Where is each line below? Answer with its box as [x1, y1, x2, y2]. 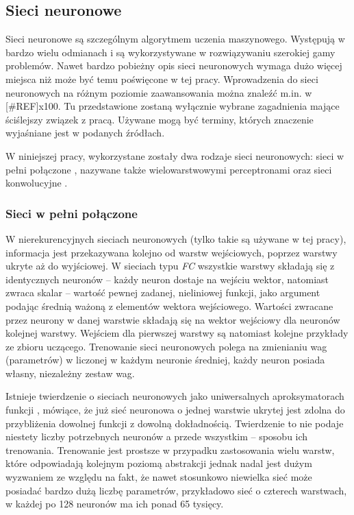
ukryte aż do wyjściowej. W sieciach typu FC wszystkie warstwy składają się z [5, 259, 335, 273]
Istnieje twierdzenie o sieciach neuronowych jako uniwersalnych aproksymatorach [5, 389, 344, 403]
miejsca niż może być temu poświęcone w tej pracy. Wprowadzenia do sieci [5, 71, 318, 86]
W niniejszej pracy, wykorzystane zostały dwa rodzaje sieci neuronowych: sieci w [5, 148, 344, 163]
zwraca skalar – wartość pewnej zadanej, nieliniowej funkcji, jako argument [5, 285, 320, 300]
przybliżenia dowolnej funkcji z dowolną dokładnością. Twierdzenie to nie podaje [5, 416, 344, 430]
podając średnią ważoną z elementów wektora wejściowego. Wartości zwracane [5, 298, 333, 313]
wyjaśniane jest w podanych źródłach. [5, 125, 165, 140]
